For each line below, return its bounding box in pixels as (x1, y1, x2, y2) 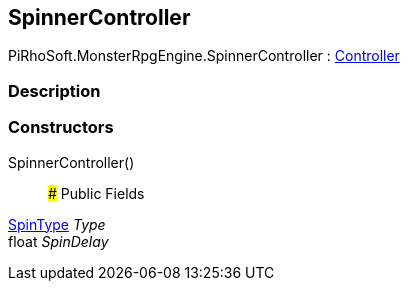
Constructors (8, 117, 114, 138)
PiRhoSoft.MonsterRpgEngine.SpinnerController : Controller (8, 47, 400, 65)
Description (8, 80, 101, 101)
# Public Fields (48, 184, 145, 202)
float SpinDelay (8, 232, 109, 250)
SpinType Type (8, 215, 106, 233)
